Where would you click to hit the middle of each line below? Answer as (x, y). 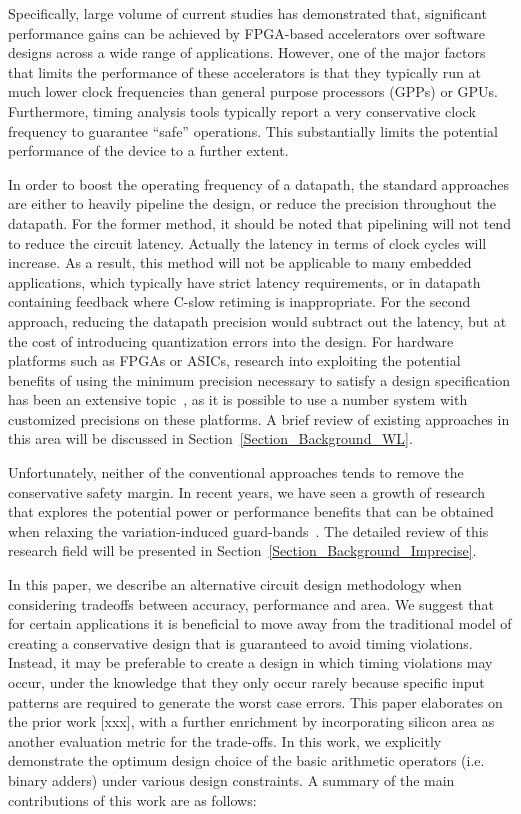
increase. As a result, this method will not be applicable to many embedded (240, 262)
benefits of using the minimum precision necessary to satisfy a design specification (259, 379)
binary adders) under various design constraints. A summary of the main (231, 779)
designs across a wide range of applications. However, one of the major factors (247, 52)
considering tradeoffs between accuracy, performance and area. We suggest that (251, 603)
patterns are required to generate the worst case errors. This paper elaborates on (255, 701)
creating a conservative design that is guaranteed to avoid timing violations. (240, 642)
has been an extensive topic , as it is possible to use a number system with (238, 399)
